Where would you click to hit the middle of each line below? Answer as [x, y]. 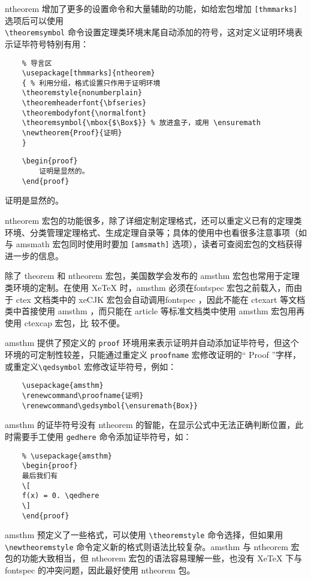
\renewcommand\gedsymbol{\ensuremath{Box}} [110, 406]
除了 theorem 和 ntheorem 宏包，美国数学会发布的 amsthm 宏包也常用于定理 [153, 276]
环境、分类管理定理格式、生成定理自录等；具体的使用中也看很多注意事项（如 [156, 232]
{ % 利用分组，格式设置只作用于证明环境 [91, 83]
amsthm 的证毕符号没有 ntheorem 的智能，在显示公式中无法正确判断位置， [150, 425]
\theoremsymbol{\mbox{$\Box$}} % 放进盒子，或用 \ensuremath [141, 123]
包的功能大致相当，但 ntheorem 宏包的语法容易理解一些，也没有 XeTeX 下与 [154, 558]
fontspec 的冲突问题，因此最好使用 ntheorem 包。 [100, 570]
